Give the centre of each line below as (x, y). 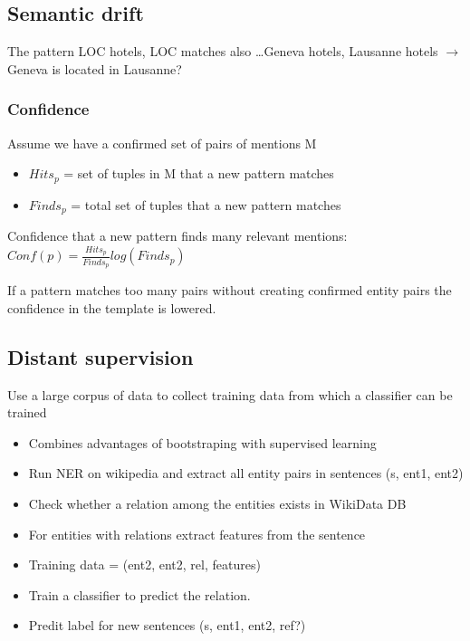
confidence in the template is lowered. (112, 307)
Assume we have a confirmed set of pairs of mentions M (162, 143)
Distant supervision (101, 356)
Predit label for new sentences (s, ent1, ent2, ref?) (167, 625)
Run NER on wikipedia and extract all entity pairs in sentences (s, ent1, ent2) (246, 473)
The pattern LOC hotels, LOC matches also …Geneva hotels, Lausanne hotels (223, 51)
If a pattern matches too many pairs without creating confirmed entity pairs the (230, 290)
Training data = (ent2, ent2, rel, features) (144, 564)
